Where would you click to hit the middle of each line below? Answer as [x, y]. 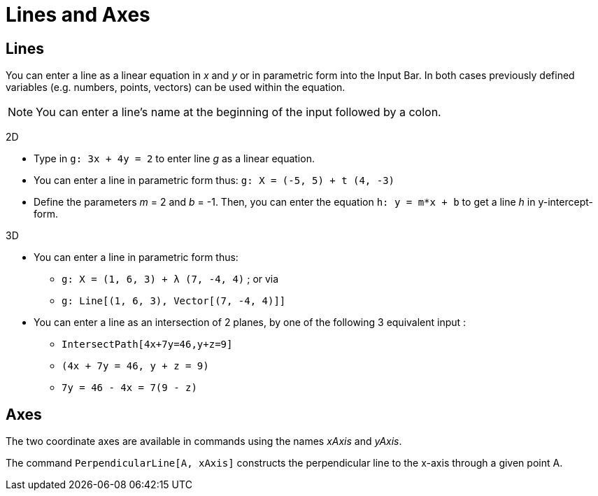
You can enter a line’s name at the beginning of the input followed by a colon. [239, 112]
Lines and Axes [78, 15]
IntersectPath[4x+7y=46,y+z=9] [147, 345]
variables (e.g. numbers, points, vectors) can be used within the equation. [176, 87]
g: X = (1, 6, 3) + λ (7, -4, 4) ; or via [170, 279]
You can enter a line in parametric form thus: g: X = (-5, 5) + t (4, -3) [214, 180]
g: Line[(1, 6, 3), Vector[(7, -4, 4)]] [174, 301]
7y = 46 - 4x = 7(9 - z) [129, 388]
